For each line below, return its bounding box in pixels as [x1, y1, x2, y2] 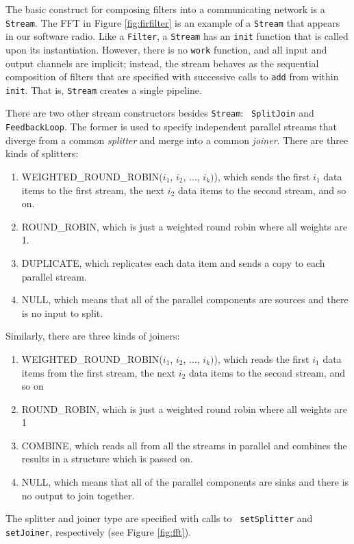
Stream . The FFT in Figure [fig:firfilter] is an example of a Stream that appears [5, 15, 340, 29]
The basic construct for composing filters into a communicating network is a [5, 2, 325, 16]
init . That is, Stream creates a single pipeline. [5, 82, 202, 97]
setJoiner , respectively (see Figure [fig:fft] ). [5, 524, 191, 539]
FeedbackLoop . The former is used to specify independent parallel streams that [5, 119, 337, 134]
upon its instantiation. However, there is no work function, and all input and [5, 42, 327, 56]
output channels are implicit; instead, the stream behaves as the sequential [5, 56, 319, 70]
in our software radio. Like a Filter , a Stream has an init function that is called [5, 29, 349, 43]
